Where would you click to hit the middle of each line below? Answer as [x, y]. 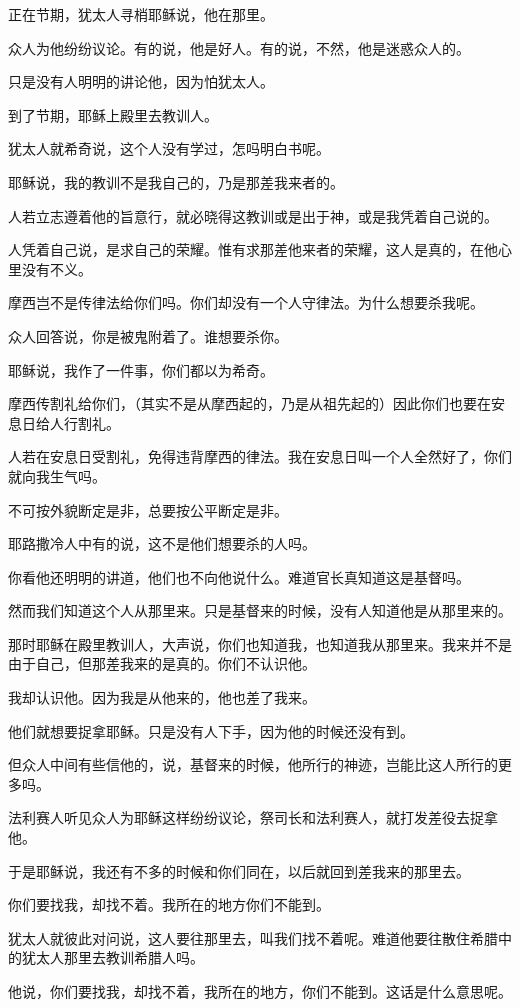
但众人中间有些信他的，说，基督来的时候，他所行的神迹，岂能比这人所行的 [253, 764]
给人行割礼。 [77, 422]
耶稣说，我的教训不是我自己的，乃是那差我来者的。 [176, 181]
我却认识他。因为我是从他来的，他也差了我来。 [162, 697]
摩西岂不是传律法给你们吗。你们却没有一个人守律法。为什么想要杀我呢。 [246, 302]
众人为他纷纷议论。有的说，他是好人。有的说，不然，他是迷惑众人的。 [239, 47]
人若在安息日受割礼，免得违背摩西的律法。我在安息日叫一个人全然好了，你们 [260, 456]
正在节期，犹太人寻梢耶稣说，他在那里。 [141, 14]
